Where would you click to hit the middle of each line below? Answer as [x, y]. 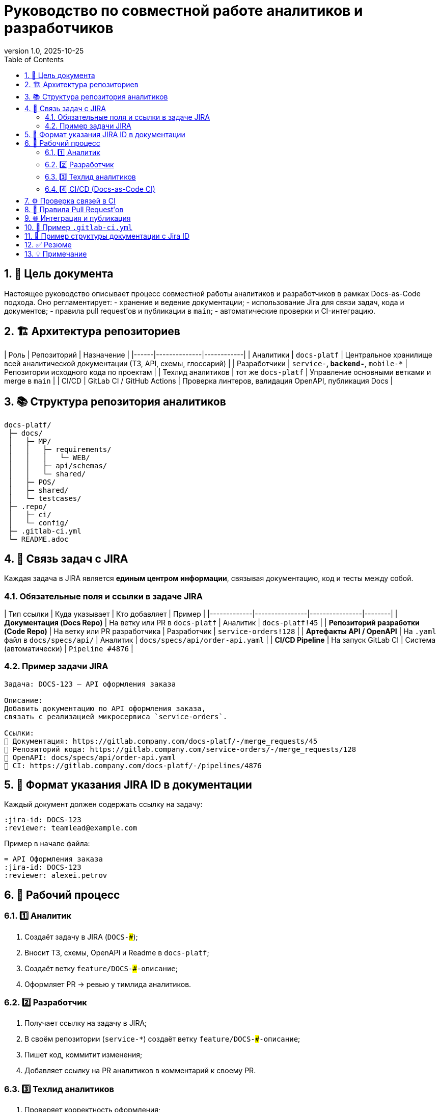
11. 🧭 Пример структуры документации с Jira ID [107, 236]
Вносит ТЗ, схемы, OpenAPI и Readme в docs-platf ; [117, 952]
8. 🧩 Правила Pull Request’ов [74, 209]
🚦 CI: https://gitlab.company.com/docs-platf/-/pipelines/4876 [133, 765]
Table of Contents [34, 59]
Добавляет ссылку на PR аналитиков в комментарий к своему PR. [140, 1071]
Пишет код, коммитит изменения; [84, 1055]
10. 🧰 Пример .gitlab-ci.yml [78, 227]
